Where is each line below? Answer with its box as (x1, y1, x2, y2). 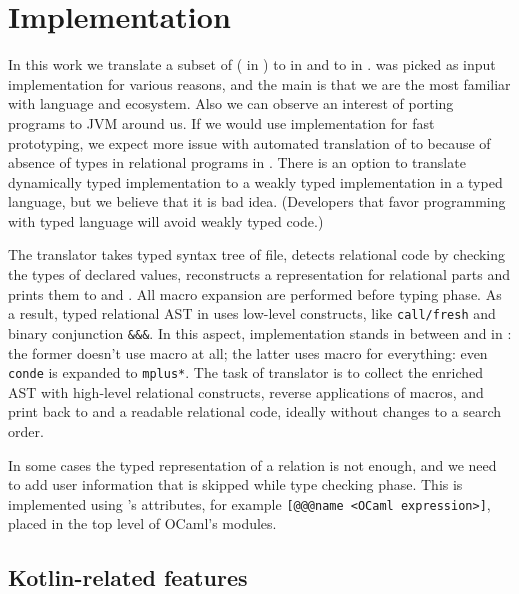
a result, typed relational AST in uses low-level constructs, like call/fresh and (8, 303, 496, 324)
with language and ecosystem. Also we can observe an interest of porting (8, 93, 454, 114)
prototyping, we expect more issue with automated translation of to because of (8, 132, 491, 153)
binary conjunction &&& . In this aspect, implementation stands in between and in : (8, 322, 512, 343)
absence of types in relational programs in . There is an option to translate (8, 152, 466, 173)
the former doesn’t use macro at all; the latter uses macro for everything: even (8, 342, 488, 363)
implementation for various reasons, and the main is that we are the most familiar (8, 73, 511, 94)
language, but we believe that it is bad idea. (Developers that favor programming (8, 191, 506, 212)
